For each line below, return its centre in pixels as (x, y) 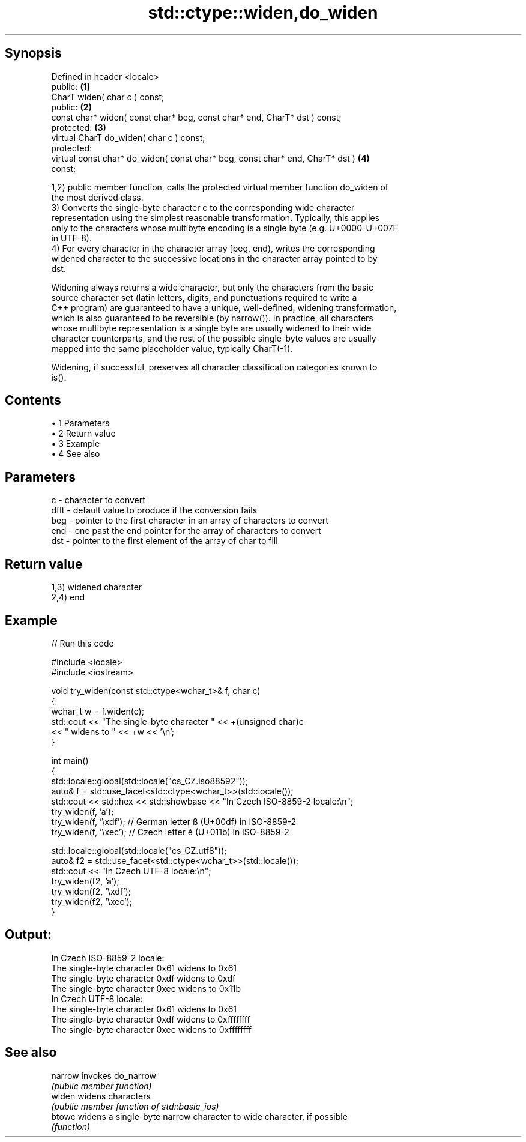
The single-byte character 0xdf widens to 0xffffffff (151, 1019)
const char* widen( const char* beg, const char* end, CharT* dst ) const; (196, 117)
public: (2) (71, 107)
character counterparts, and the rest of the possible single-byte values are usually (214, 338)
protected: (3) (79, 127)
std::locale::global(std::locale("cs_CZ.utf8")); (139, 850)
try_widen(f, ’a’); (83, 811)
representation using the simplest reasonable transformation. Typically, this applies (216, 217)
